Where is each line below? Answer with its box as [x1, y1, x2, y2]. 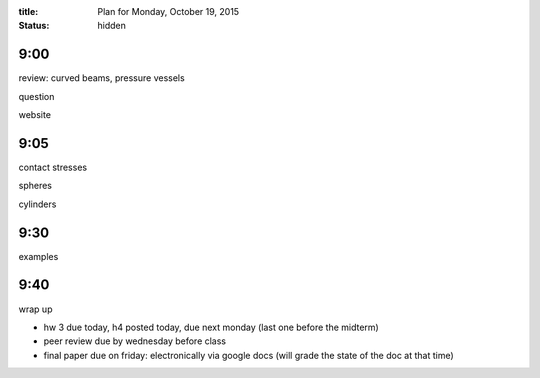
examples [18, 250, 59, 262]
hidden [97, 20, 127, 32]
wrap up [18, 303, 53, 315]
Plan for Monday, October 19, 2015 [97, 6, 240, 17]
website [18, 109, 52, 121]
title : [18, 6, 39, 17]
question [18, 90, 55, 102]
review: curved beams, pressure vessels [18, 72, 185, 84]
